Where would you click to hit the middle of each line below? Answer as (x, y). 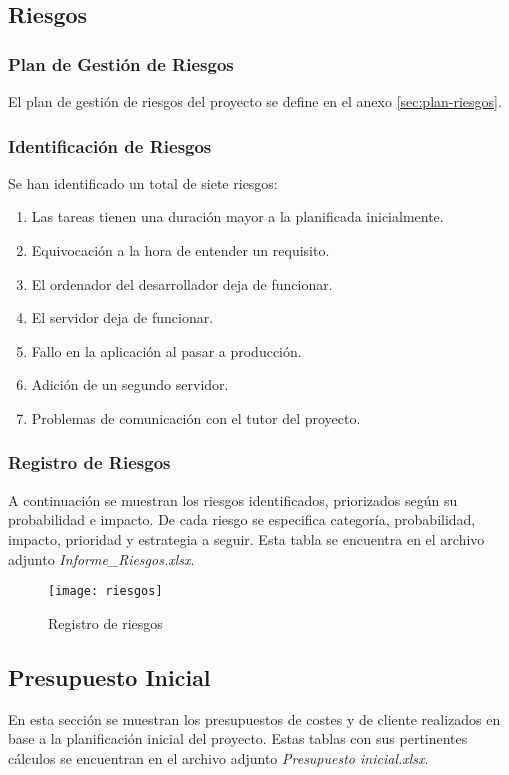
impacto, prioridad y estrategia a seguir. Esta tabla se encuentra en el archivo (246, 538)
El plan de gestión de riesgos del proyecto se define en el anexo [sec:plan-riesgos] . (255, 101)
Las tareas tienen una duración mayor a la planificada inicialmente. (237, 216)
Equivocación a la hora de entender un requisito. (180, 250)
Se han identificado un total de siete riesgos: (143, 182)
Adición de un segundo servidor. (130, 384)
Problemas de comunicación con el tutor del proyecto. (196, 417)
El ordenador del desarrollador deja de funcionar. (182, 283)
